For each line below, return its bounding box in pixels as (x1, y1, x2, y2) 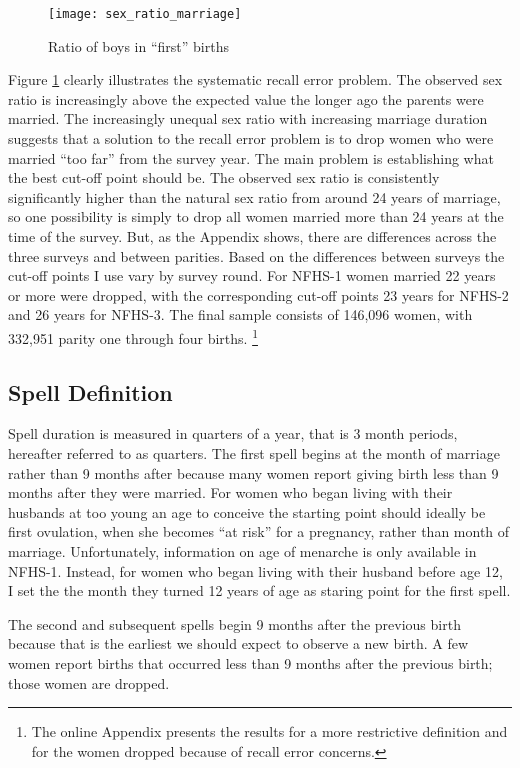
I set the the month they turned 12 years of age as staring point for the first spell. (8, 580, 511, 601)
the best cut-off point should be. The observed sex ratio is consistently (8, 167, 440, 188)
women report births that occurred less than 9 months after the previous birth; (8, 652, 493, 673)
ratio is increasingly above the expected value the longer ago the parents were (8, 88, 484, 109)
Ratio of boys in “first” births (48, 35, 229, 56)
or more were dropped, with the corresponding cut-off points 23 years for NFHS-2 (8, 284, 509, 305)
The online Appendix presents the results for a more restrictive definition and (31, 721, 508, 742)
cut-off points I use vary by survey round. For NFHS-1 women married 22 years (8, 265, 496, 286)
